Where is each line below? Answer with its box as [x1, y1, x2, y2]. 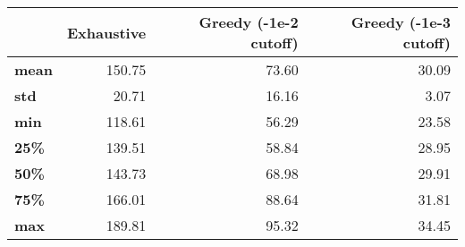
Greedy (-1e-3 [351, 12, 451, 32]
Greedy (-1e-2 [199, 12, 299, 32]
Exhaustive [66, 21, 147, 43]
